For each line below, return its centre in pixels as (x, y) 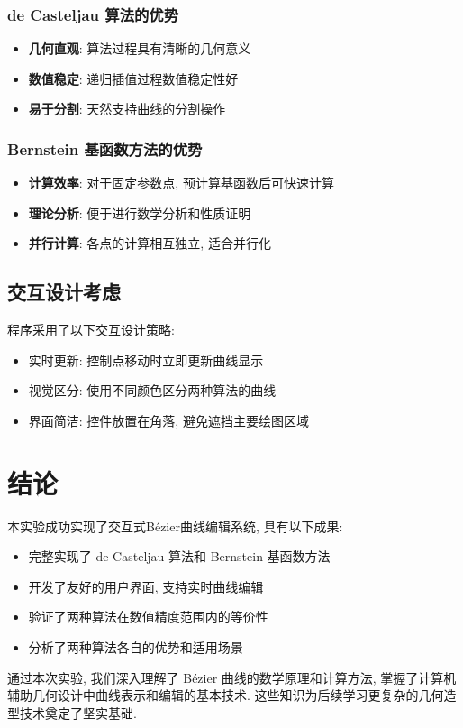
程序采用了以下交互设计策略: (91, 330)
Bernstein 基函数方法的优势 (105, 148)
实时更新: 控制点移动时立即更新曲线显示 (146, 359)
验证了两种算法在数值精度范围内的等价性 (148, 617)
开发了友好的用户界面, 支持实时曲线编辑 (146, 586)
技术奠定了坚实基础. (78, 712)
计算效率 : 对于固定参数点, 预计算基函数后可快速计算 (181, 183)
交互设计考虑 (64, 292)
